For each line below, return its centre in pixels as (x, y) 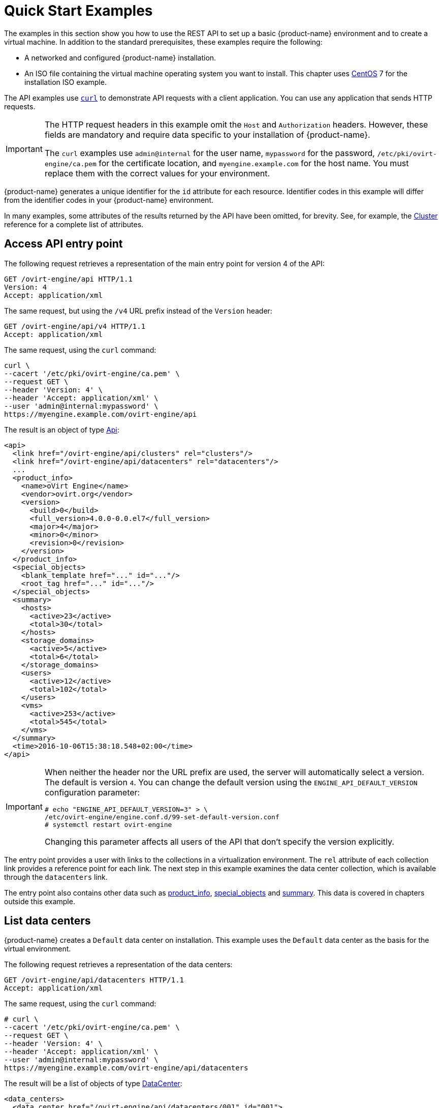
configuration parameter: (92, 792)
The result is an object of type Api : (62, 429)
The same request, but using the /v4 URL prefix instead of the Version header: (138, 311)
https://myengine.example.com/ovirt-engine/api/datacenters (126, 1068)
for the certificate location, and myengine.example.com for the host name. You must (254, 163)
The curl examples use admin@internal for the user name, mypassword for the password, (210, 153)
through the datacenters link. (56, 877)
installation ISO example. (66, 82)
